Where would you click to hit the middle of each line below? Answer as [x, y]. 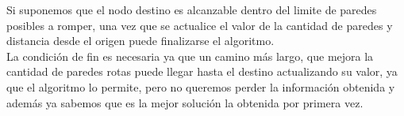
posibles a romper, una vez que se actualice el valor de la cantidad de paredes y [200, 25]
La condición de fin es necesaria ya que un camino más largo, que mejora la [190, 56]
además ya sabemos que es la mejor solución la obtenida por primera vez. [185, 102]
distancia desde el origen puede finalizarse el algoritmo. [140, 41]
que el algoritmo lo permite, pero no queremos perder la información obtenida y [201, 86]
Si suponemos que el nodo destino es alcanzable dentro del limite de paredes [192, 9]
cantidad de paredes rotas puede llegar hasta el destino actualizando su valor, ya [202, 71]
